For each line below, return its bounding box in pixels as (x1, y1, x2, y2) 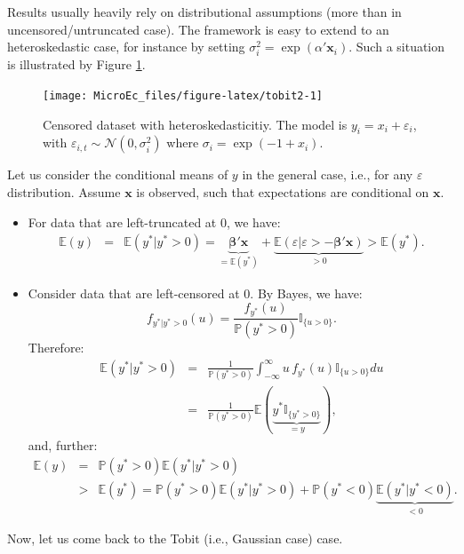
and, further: (28, 436, 98, 455)
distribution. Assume (7, 182, 121, 201)
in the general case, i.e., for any (242, 165, 413, 184)
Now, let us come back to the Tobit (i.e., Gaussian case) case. (7, 529, 343, 548)
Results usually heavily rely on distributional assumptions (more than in (7, 3, 402, 20)
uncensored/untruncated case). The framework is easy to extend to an (7, 20, 389, 38)
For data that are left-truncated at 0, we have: (28, 212, 281, 231)
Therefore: (28, 338, 84, 357)
